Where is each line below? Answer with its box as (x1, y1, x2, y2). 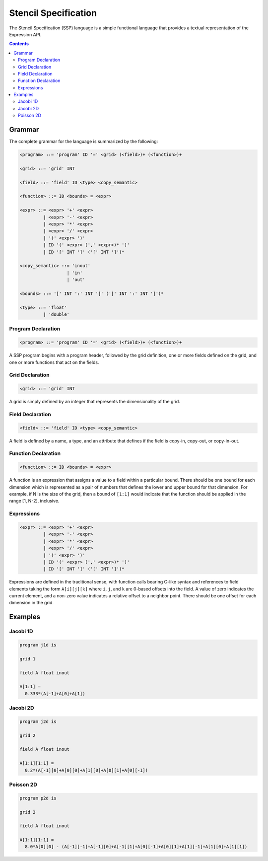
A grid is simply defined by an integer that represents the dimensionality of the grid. (9, 399, 181, 405)
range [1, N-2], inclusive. (9, 498, 60, 504)
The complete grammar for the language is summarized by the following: (9, 139, 158, 144)
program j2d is (19, 718, 57, 724)
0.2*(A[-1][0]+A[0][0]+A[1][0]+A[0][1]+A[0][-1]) (25, 767, 148, 773)
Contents (9, 41, 29, 47)
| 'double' (43, 312, 69, 317)
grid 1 (19, 656, 36, 661)
